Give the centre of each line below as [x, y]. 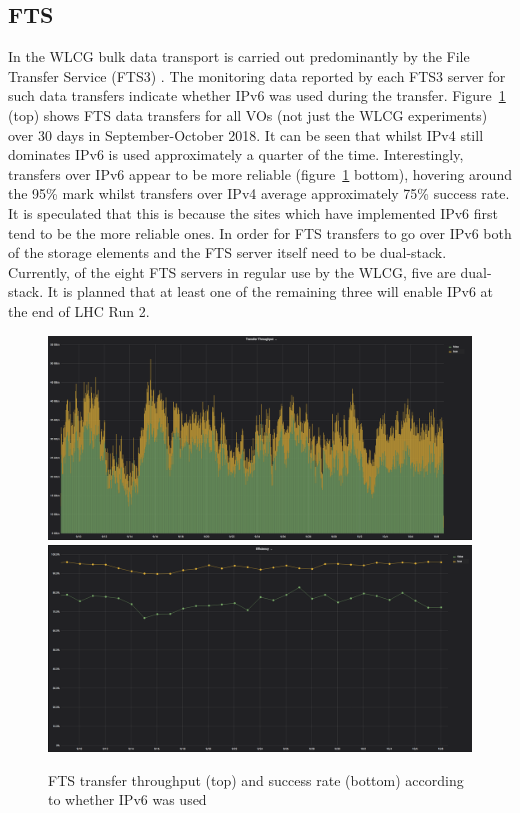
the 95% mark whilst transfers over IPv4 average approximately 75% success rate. [259, 193]
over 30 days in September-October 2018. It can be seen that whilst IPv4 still [246, 134]
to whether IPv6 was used [127, 799]
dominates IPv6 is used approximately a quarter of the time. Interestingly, [236, 154]
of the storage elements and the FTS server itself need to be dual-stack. [227, 252]
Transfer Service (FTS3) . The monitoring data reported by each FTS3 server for [257, 75]
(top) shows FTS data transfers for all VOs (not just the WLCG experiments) [248, 114]
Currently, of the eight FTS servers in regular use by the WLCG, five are [232, 271]
